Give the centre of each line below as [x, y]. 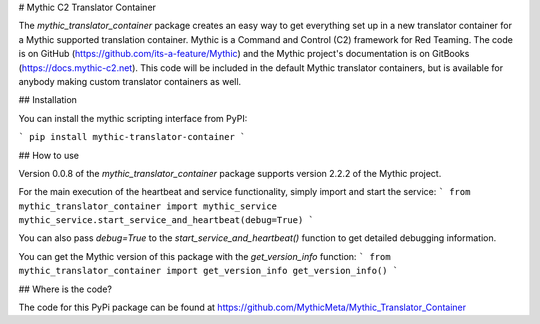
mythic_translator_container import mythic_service [148, 206]
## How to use [49, 155]
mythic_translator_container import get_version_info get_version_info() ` [208, 271]
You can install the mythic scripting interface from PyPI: [133, 118]
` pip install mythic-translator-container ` [132, 137]
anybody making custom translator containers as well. [130, 81]
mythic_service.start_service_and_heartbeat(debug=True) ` [166, 220]
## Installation [47, 100]
